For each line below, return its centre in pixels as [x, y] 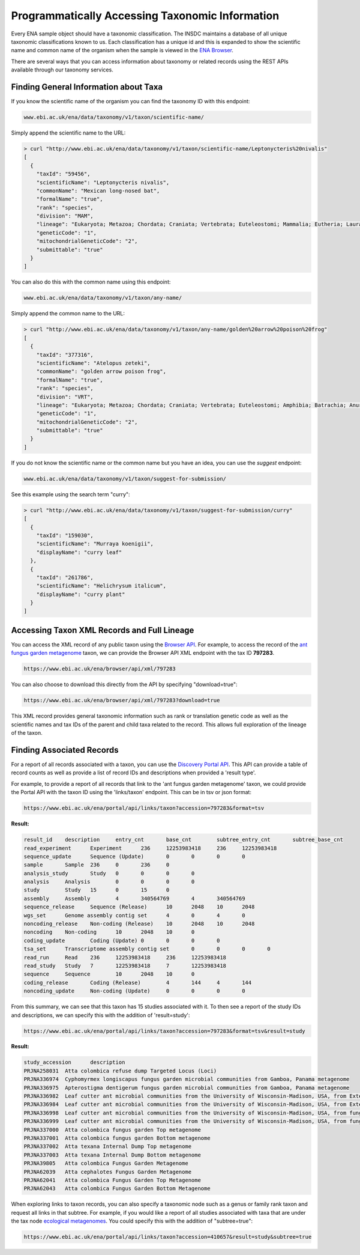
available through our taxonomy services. [62, 70]
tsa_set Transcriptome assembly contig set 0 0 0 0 [147, 949]
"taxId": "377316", [65, 355]
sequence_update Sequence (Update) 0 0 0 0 [134, 856]
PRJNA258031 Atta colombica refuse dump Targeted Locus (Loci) [120, 1071]
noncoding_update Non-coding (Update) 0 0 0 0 [134, 991]
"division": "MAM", [65, 216]
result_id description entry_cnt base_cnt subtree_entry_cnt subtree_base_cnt [183, 840]
